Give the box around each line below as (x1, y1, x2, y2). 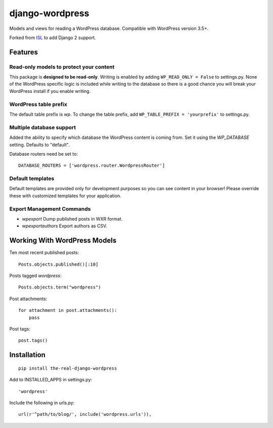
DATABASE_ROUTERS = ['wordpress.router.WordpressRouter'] (18, 163, 165, 168)
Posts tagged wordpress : (9, 273, 62, 279)
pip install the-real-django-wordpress (18, 365, 117, 371)
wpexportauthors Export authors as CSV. (22, 223, 107, 229)
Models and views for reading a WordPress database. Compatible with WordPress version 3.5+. (9, 25, 209, 31)
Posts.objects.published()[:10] (18, 261, 99, 267)
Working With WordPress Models (9, 236, 117, 245)
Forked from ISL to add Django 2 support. (9, 34, 96, 41)
